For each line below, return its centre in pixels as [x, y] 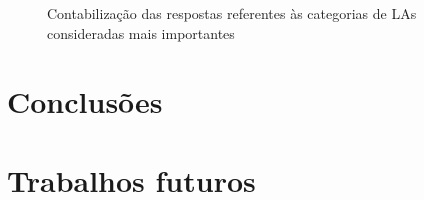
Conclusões [85, 101]
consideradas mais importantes [141, 32]
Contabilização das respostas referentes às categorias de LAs [232, 13]
